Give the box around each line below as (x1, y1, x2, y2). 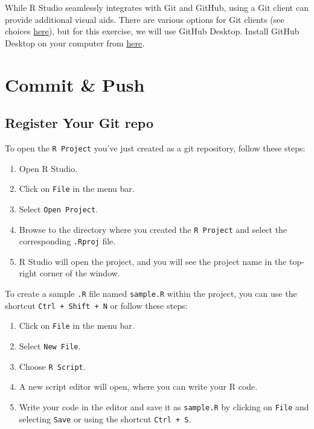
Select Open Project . (19, 202, 98, 215)
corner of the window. (39, 267, 120, 279)
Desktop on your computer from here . (5, 36, 145, 49)
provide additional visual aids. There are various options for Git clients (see (5, 13, 284, 25)
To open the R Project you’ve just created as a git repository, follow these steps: (5, 141, 306, 154)
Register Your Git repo (5, 113, 153, 132)
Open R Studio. (19, 162, 78, 174)
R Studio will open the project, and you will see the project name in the (19, 255, 287, 267)
